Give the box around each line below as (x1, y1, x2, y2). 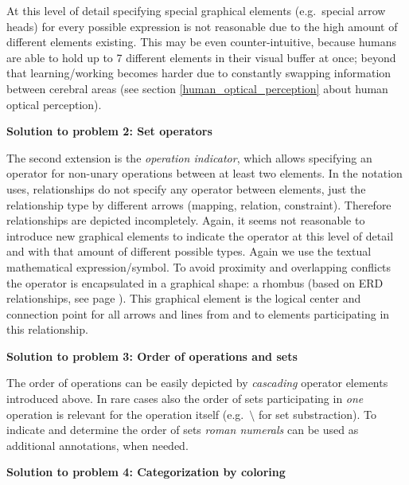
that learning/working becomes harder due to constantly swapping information (6, 65, 391, 81)
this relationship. (6, 321, 88, 338)
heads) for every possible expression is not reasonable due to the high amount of (6, 18, 398, 34)
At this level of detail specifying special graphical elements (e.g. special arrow (6, 2, 386, 18)
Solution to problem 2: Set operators (6, 123, 212, 139)
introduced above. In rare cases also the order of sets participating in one (6, 390, 364, 407)
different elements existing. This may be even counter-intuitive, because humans (6, 33, 397, 50)
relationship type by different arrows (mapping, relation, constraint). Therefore (6, 196, 391, 213)
